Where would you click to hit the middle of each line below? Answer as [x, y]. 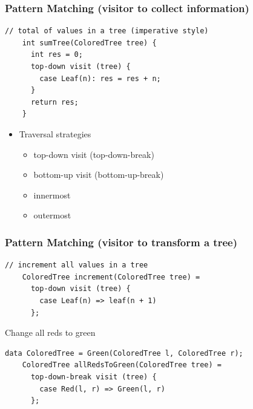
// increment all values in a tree [77, 265]
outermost [52, 215]
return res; [54, 102]
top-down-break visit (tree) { [94, 377]
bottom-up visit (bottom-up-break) [99, 175]
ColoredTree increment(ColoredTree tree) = [111, 277]
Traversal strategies [55, 133]
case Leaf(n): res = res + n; [100, 78]
